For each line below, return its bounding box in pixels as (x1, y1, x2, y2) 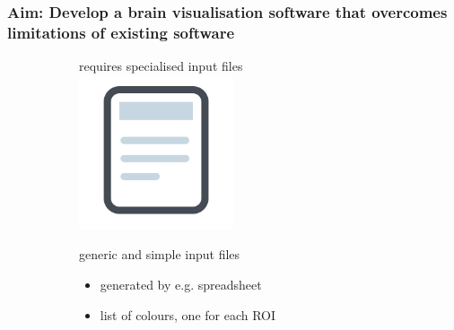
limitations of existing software (7, 21, 235, 43)
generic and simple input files (79, 245, 240, 264)
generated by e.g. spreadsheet (100, 274, 262, 293)
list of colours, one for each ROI (100, 305, 276, 324)
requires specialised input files (79, 56, 243, 75)
